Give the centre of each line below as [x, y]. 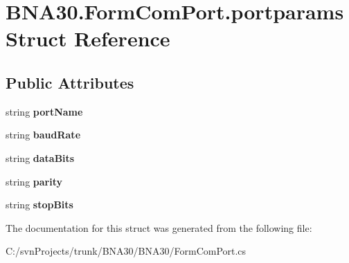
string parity [34, 181]
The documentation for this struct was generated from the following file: [159, 227]
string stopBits [39, 205]
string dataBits [40, 157]
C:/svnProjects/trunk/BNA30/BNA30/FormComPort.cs [126, 251]
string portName [44, 111]
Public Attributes [70, 82]
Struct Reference [88, 38]
